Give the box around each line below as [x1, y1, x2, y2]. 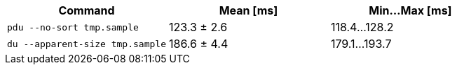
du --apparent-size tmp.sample [7, 38, 166, 49]
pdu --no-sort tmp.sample [7, 21, 139, 33]
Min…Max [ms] [369, 3, 452, 17]
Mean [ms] [219, 3, 278, 17]
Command [58, 3, 115, 17]
